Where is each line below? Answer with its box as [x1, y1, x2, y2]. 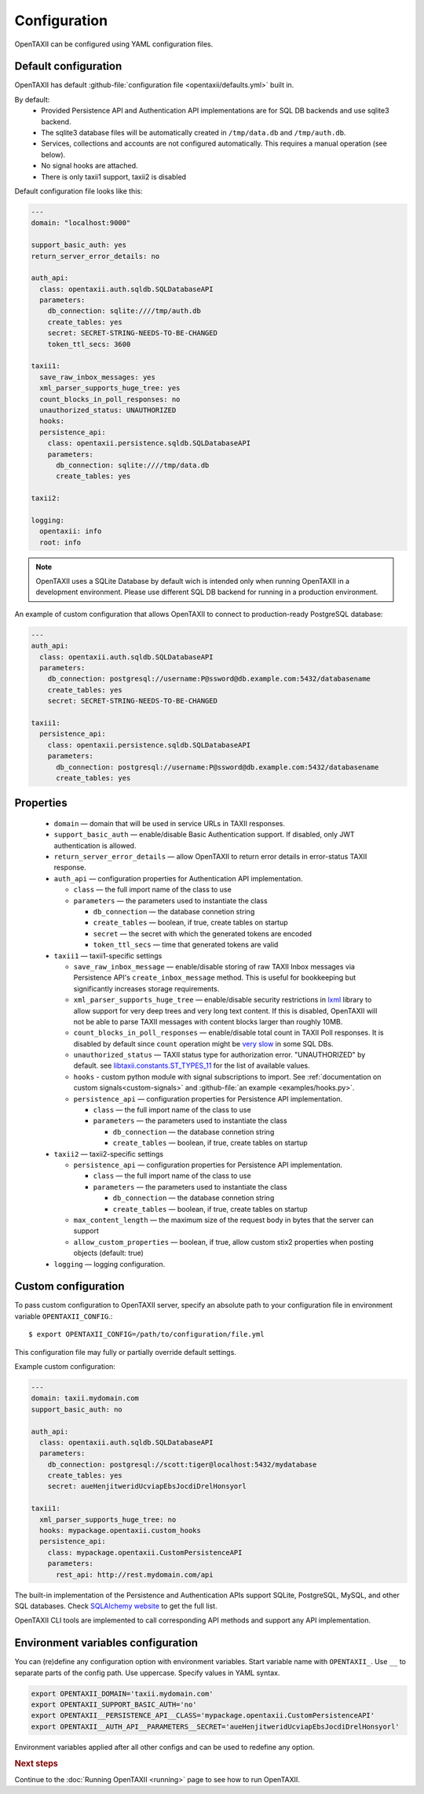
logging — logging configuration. [53, 1259, 165, 1268]
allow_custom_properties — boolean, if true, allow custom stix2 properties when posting [73, 1237, 375, 1246]
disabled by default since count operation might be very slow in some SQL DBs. [73, 1039, 334, 1048]
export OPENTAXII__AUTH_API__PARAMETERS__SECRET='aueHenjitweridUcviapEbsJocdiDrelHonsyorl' [31, 1722, 400, 1731]
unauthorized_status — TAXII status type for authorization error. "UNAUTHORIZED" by [73, 1050, 366, 1060]
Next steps [14, 1758, 58, 1769]
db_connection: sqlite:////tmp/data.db [56, 460, 210, 470]
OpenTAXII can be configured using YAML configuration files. [14, 39, 214, 49]
